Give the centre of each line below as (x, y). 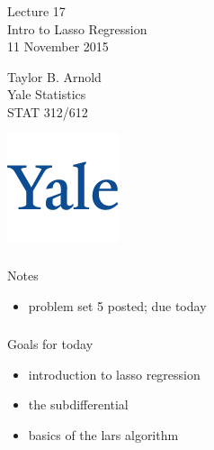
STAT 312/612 (48, 111)
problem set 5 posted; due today (117, 305)
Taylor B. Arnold (54, 76)
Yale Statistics (47, 94)
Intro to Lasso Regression (77, 28)
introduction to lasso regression (114, 374)
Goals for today (50, 344)
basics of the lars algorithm (103, 434)
